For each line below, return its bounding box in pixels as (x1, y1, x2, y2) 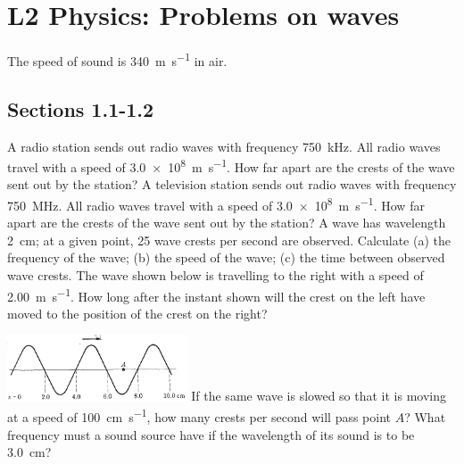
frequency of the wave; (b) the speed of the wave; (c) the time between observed (7, 248, 445, 267)
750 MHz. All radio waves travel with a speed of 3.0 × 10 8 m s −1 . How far (7, 194, 425, 214)
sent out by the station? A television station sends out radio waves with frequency (7, 175, 457, 194)
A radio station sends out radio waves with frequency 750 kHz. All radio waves (7, 137, 441, 155)
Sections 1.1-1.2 (7, 95, 154, 122)
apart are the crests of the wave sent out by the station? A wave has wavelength (7, 213, 446, 232)
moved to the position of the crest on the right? (7, 303, 268, 322)
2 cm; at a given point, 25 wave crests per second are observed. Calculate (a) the (7, 230, 451, 249)
